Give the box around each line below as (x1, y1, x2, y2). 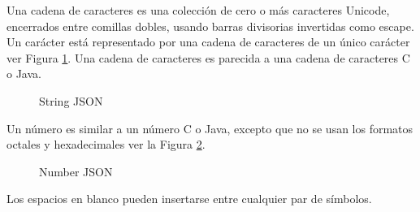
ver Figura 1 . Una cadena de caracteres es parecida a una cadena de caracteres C (6, 49, 410, 66)
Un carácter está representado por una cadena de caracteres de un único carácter (6, 33, 410, 50)
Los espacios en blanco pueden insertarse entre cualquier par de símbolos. (6, 190, 372, 207)
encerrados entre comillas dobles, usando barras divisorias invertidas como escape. (6, 17, 414, 34)
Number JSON (39, 162, 113, 180)
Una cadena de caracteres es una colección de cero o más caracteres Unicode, (6, 2, 390, 18)
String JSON (39, 92, 103, 109)
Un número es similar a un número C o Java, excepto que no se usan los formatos (6, 119, 414, 136)
